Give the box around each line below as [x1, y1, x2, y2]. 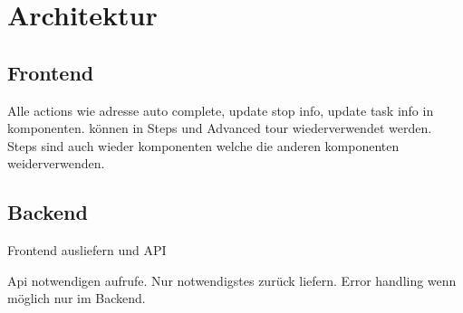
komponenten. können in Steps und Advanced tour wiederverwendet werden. [7, 119, 432, 138]
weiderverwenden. [7, 154, 105, 173]
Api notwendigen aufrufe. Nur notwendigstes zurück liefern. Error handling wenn [7, 270, 457, 289]
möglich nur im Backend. [7, 289, 146, 308]
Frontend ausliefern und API [7, 241, 167, 260]
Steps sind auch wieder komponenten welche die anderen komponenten [7, 136, 400, 155]
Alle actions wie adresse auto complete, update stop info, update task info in [7, 100, 434, 119]
